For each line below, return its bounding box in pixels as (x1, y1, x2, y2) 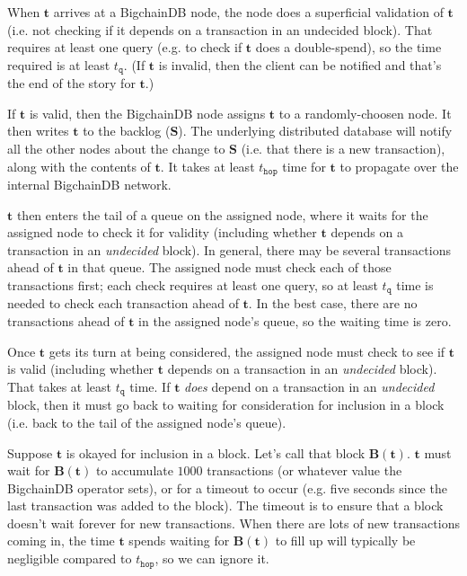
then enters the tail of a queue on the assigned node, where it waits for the (16, 205, 428, 224)
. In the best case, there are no (248, 294, 418, 313)
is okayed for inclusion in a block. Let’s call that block (66, 443, 366, 462)
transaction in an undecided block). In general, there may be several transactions (7, 240, 451, 259)
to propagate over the (339, 156, 459, 175)
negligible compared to (7, 549, 132, 568)
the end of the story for (7, 74, 136, 93)
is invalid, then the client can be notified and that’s (158, 55, 442, 74)
